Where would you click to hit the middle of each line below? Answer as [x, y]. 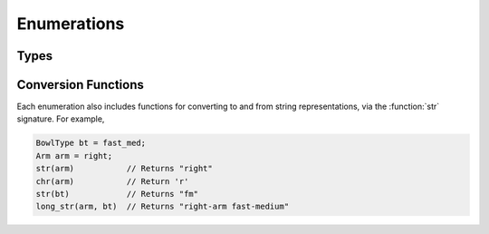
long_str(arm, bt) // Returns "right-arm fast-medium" [163, 207]
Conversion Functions [80, 85]
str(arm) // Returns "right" [124, 169]
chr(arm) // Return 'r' [112, 181]
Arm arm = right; [74, 156]
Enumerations [71, 24]
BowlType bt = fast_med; [91, 143]
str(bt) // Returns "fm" [117, 194]
